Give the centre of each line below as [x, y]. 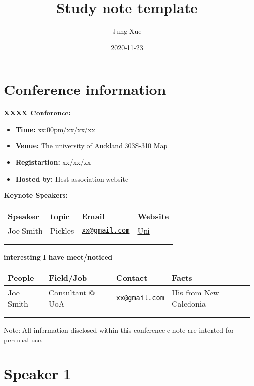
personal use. [23, 340]
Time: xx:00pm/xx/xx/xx [55, 129]
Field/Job [68, 278]
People [21, 278]
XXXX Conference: [37, 113]
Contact [132, 278]
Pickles [62, 230]
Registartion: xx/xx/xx [53, 162]
